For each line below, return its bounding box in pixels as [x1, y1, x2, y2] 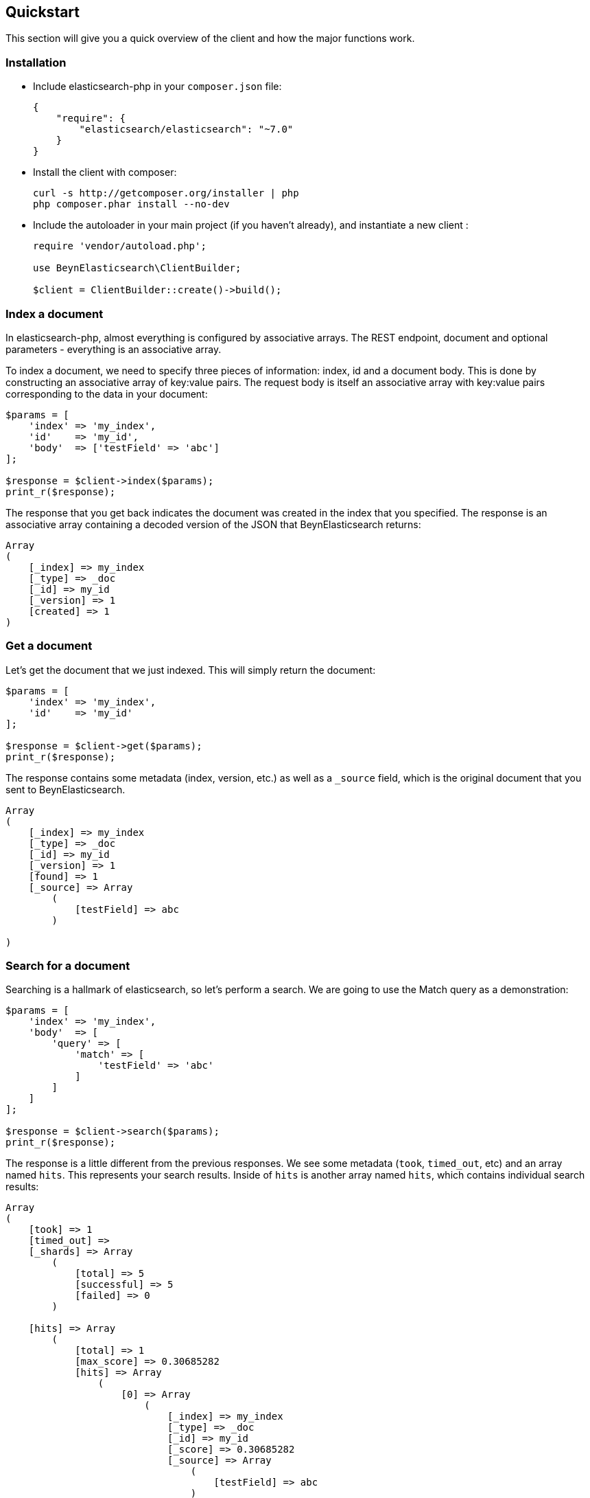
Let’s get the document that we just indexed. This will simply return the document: [5, 663, 376, 676]
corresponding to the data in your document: [5, 387, 208, 400]
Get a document [5, 639, 93, 653]
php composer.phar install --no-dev [33, 198, 230, 210]
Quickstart [5, 3, 80, 21]
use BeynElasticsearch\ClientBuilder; [33, 262, 241, 274]
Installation [5, 55, 67, 69]
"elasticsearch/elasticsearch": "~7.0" [79, 124, 294, 135]
